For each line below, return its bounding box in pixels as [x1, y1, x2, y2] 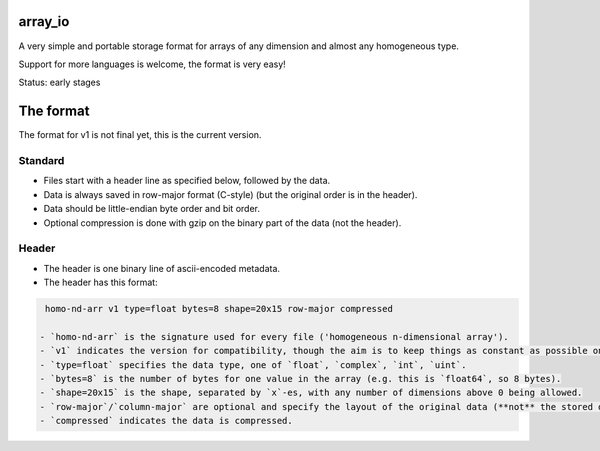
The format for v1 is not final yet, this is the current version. [18, 129, 262, 141]
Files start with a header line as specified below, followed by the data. [43, 175, 331, 187]
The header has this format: [43, 276, 159, 289]
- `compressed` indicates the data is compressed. [39, 415, 294, 427]
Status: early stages [18, 76, 101, 89]
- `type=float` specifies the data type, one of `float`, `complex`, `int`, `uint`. [39, 359, 467, 370]
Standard [18, 153, 65, 167]
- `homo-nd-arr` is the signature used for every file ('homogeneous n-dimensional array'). [39, 331, 509, 342]
